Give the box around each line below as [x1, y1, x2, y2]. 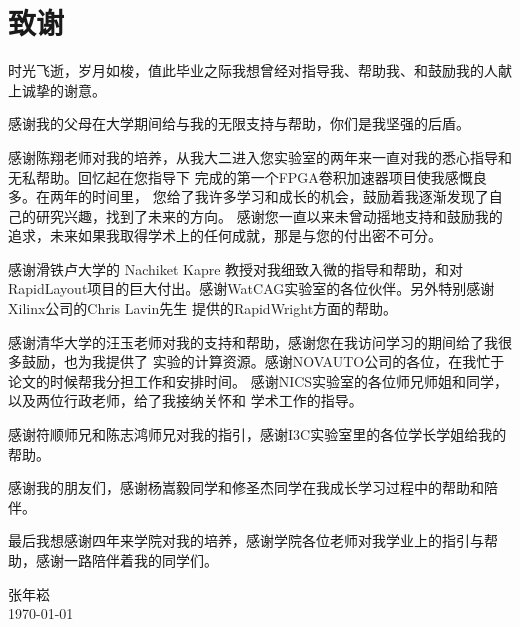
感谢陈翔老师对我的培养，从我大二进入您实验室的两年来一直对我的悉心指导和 [8, 146, 512, 167]
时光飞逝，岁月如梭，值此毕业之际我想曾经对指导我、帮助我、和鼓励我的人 [8, 60, 498, 81]
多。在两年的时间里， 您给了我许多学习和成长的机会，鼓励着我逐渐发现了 [8, 186, 489, 207]
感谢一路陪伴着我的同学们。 [35, 550, 218, 570]
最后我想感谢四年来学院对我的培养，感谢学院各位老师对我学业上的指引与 [8, 530, 484, 551]
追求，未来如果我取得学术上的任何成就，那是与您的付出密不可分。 [8, 225, 442, 246]
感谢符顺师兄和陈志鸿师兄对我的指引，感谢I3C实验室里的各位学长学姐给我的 [8, 424, 507, 445]
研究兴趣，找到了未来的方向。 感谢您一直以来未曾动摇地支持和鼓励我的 [35, 205, 503, 226]
